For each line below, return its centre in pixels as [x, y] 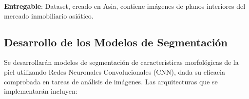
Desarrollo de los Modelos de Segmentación [116, 42]
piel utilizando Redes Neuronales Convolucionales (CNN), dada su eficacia [115, 71]
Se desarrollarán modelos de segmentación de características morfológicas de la [121, 62]
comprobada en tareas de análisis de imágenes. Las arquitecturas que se [111, 81]
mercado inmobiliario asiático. [49, 15]
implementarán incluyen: [41, 91]
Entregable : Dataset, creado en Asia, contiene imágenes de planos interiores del [125, 6]
